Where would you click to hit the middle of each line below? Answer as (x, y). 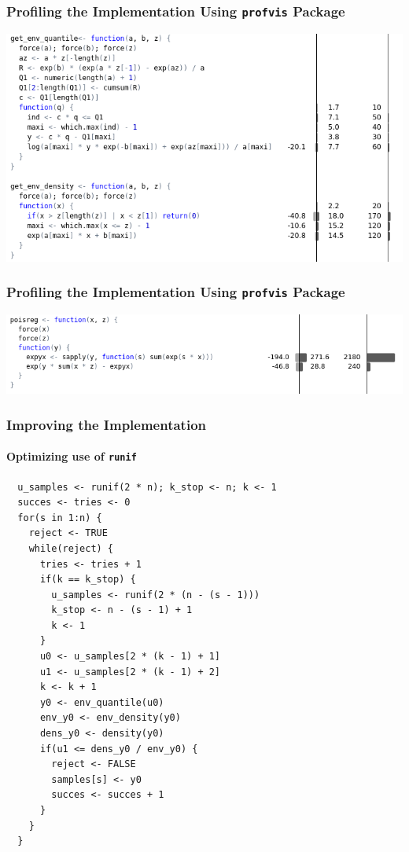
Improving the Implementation (106, 424)
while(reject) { (71, 548)
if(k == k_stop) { (88, 580)
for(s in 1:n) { (60, 518)
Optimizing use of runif (72, 456)
